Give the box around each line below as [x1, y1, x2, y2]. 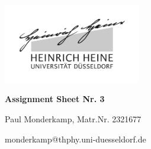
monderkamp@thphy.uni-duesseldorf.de [5, 132, 146, 145]
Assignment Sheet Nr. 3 [5, 93, 105, 105]
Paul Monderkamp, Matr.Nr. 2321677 [5, 113, 142, 125]
